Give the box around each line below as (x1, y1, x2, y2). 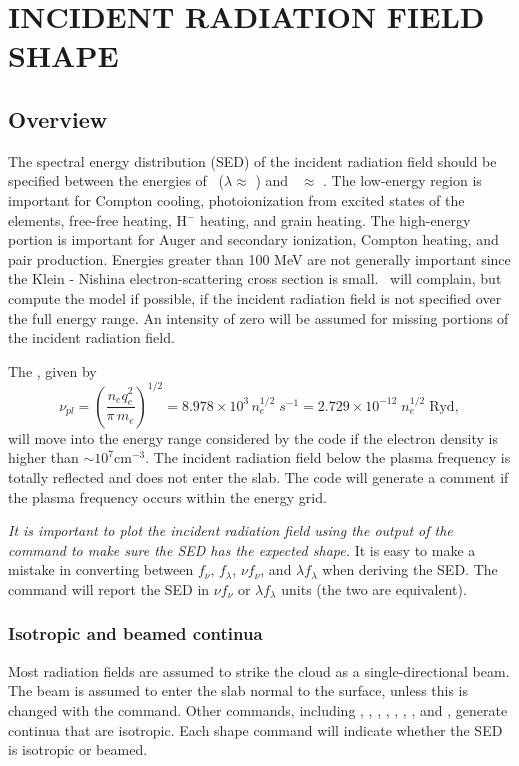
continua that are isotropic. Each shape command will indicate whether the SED (8, 719, 503, 740)
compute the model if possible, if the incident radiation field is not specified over (8, 287, 502, 308)
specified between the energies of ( (8, 170, 224, 191)
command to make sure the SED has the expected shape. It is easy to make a (8, 539, 476, 560)
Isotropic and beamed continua (8, 621, 263, 646)
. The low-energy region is (322, 170, 482, 191)
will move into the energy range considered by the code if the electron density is (8, 427, 498, 448)
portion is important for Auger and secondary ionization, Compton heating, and (8, 229, 499, 250)
